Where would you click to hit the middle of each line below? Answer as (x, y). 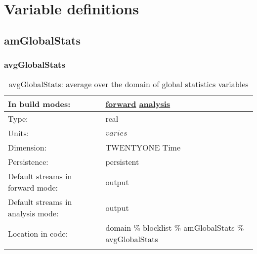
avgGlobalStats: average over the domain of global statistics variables (128, 84)
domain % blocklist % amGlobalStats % (175, 228)
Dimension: (27, 148)
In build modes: (39, 104)
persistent (122, 162)
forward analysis (138, 104)
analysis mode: (33, 213)
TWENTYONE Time (143, 148)
